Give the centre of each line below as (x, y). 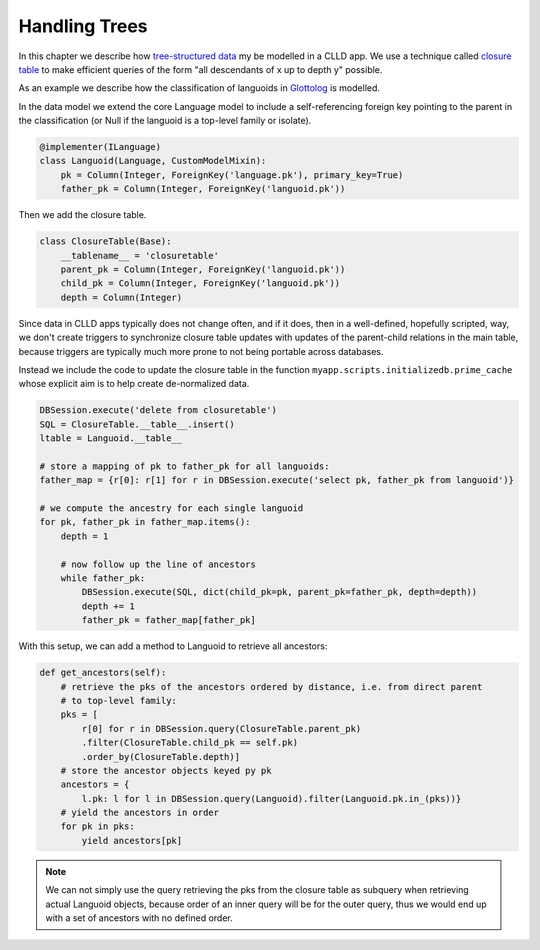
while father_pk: (103, 578)
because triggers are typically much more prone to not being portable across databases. (201, 351)
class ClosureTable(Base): (105, 241)
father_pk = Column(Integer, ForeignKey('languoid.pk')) (203, 189)
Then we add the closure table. (82, 215)
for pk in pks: (97, 826)
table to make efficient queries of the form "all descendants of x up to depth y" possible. (200, 69)
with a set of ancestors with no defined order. (139, 918)
